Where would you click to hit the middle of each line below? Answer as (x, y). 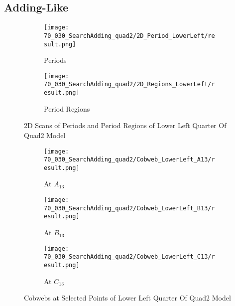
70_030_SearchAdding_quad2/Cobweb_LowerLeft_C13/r (129, 257)
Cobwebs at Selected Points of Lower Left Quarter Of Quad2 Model (127, 298)
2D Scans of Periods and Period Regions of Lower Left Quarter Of (125, 125)
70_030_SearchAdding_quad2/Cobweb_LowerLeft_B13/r (129, 208)
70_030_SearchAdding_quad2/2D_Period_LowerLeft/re (129, 36)
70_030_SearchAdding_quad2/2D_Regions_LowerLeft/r (129, 84)
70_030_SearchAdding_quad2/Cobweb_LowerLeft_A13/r (129, 160)
